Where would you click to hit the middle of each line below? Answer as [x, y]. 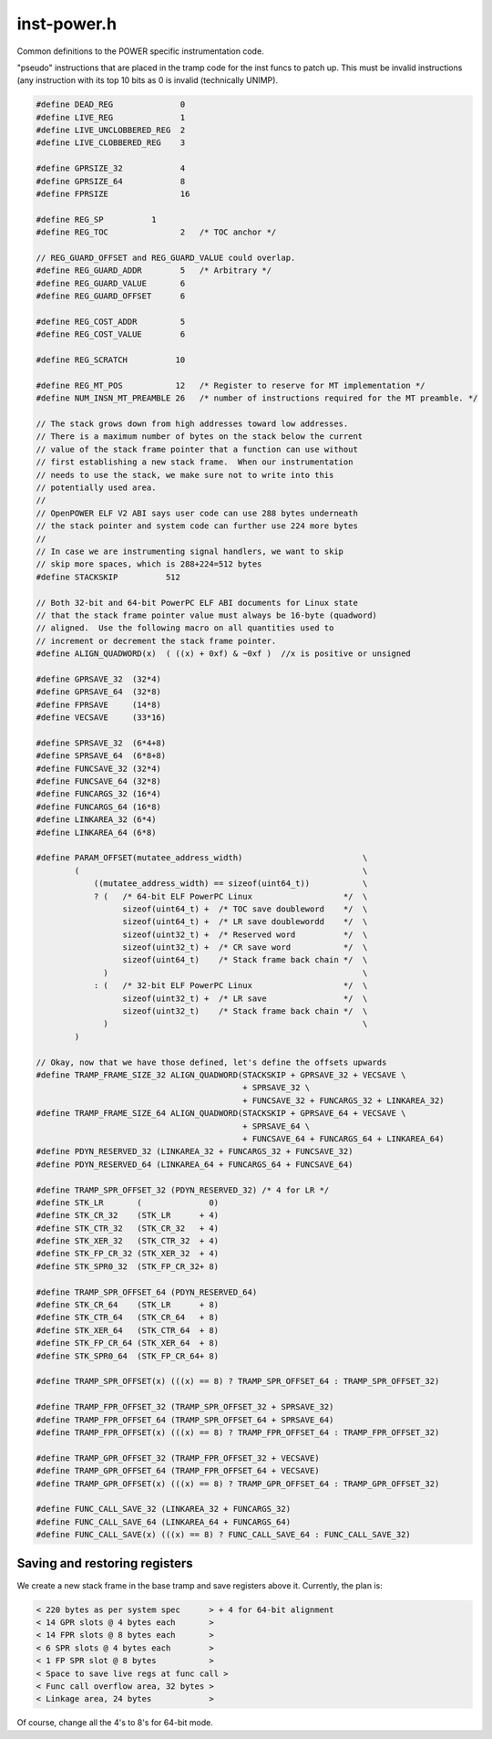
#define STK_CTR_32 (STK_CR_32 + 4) [127, 1228]
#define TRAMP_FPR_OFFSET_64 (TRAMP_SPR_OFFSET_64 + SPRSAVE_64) [185, 1420]
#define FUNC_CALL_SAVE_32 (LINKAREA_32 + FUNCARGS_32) [164, 1509]
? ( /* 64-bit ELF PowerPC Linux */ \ [231, 896]
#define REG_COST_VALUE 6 [111, 334]
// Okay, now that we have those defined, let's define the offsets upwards [211, 1062]
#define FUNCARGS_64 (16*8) [98, 807]
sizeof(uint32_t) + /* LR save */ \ [245, 998]
